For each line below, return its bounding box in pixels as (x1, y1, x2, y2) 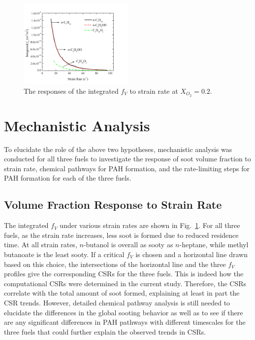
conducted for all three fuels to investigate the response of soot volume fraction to (4, 153, 251, 164)
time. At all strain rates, (4, 239, 77, 250)
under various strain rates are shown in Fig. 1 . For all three (60, 220, 240, 230)
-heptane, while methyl (179, 239, 249, 250)
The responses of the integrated (24, 85, 119, 96)
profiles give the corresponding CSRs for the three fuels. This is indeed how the (4, 268, 244, 279)
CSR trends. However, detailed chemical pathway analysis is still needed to (4, 298, 230, 307)
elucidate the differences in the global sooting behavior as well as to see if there (4, 307, 243, 317)
